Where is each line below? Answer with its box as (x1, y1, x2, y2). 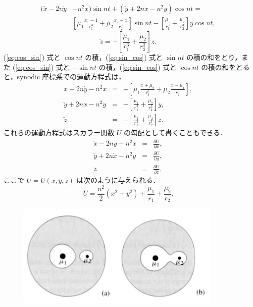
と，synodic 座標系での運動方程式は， (3, 71, 126, 82)
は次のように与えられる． (76, 175, 160, 185)
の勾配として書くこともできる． (123, 127, 227, 137)
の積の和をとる (201, 61, 250, 72)
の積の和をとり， (186, 52, 242, 62)
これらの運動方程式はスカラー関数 (3, 127, 114, 137)
